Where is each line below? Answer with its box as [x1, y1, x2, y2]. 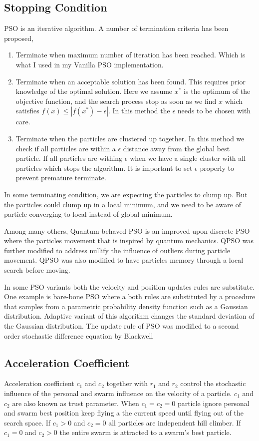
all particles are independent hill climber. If [108, 417, 241, 428]
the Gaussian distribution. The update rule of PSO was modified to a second [4, 321, 239, 331]
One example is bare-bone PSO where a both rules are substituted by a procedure [4, 291, 256, 302]
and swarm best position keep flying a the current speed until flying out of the [4, 408, 244, 418]
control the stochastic [180, 378, 246, 389]
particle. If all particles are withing [15, 153, 123, 163]
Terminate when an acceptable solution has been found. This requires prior [15, 76, 246, 86]
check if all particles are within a [15, 143, 116, 153]
